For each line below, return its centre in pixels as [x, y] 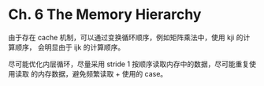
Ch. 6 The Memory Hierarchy [105, 15]
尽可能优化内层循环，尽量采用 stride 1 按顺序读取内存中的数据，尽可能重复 [129, 64]
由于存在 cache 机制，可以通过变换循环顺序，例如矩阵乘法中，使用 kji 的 [126, 37]
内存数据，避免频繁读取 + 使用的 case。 [102, 73]
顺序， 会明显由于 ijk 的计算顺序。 [70, 47]
